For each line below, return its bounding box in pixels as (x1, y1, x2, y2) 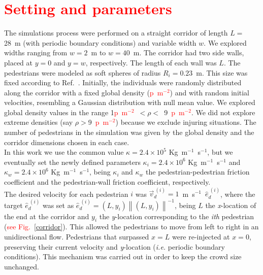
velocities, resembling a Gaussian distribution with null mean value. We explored (4, 97, 255, 108)
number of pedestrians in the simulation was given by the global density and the (4, 127, 254, 137)
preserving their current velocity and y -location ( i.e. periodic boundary (4, 241, 225, 252)
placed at (4, 57, 32, 67)
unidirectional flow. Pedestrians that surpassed (4, 231, 149, 242)
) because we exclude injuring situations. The (115, 117, 256, 127)
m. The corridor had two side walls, (133, 47, 244, 58)
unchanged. (4, 261, 39, 271)
